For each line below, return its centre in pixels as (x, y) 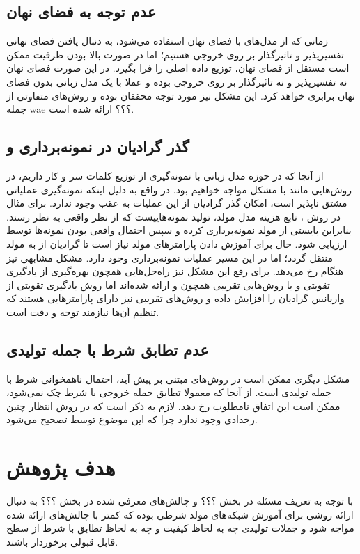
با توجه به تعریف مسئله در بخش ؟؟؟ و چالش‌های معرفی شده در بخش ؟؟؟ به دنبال (180, 501)
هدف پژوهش (61, 467)
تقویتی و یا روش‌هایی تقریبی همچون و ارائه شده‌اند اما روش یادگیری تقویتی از (169, 284)
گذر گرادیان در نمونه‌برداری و (98, 147)
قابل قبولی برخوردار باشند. (62, 541)
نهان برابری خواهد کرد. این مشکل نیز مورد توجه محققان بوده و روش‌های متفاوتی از (181, 95)
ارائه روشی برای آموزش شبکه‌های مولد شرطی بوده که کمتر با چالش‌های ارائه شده (180, 514)
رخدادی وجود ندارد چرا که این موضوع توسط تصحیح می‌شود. (132, 419)
